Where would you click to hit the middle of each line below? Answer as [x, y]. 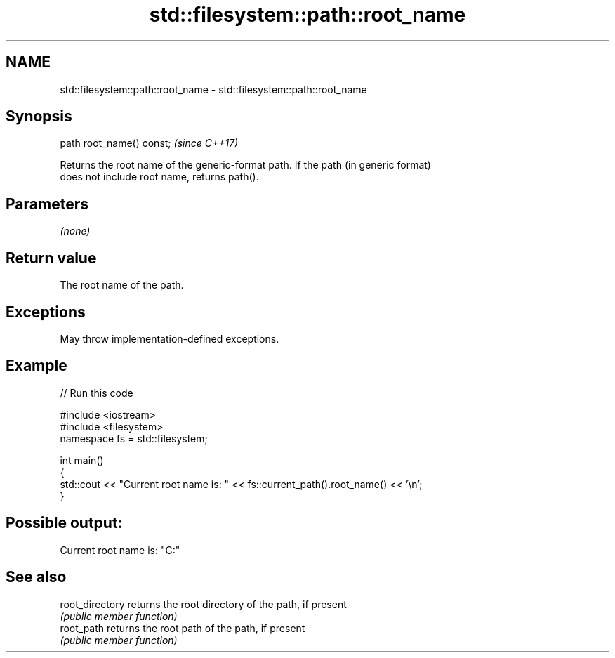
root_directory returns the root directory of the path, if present [203, 604]
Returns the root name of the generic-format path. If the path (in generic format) [245, 165]
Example [37, 366]
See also [36, 577]
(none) [75, 231]
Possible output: [64, 523]
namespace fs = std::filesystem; [134, 438]
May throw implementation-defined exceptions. [170, 338]
